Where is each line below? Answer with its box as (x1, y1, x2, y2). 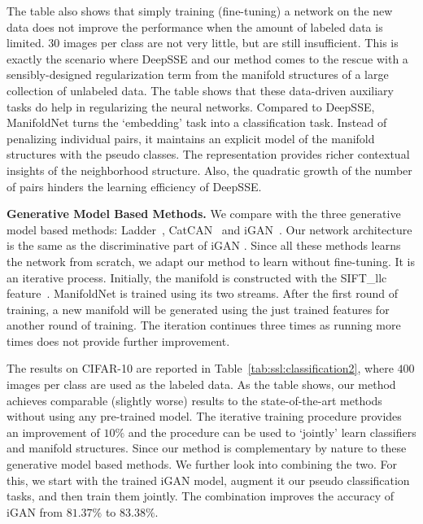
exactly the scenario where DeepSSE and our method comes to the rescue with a (7, 50, 408, 67)
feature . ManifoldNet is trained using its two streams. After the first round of (7, 285, 398, 302)
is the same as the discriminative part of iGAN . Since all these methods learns (7, 237, 401, 254)
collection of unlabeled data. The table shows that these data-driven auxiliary (7, 81, 394, 98)
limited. (7, 34, 45, 51)
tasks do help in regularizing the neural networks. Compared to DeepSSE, (7, 98, 375, 115)
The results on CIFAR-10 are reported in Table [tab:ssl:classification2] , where (7, 360, 394, 377)
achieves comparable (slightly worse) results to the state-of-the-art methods (7, 391, 382, 408)
